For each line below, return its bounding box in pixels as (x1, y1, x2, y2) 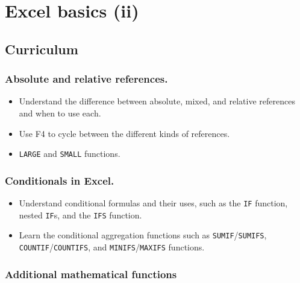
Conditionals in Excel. (5, 173, 114, 188)
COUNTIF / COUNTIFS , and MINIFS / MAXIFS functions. (19, 241, 205, 253)
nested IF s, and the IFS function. (19, 208, 142, 221)
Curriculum (5, 39, 78, 58)
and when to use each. (19, 106, 101, 119)
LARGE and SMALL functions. (19, 147, 120, 160)
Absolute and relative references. (5, 71, 168, 86)
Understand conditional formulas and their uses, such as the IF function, (19, 197, 288, 209)
